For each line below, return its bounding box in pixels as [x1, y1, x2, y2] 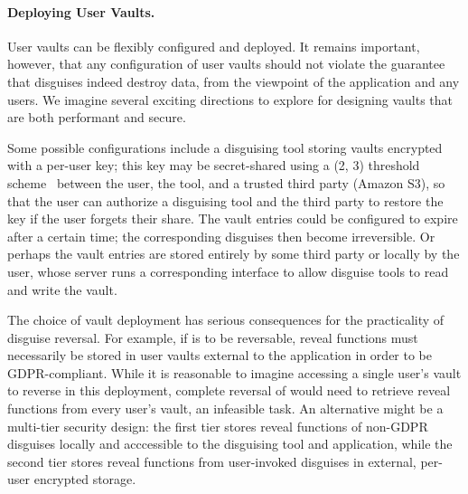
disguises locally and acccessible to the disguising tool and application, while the [7, 434, 453, 453]
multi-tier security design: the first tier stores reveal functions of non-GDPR [7, 416, 428, 435]
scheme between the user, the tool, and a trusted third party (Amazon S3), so [7, 173, 445, 192]
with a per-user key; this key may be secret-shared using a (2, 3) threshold [7, 156, 420, 175]
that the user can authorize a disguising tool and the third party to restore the [7, 191, 444, 210]
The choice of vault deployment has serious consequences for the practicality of [7, 310, 445, 329]
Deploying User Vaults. [7, 2, 155, 21]
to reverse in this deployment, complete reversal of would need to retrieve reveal [7, 381, 451, 400]
